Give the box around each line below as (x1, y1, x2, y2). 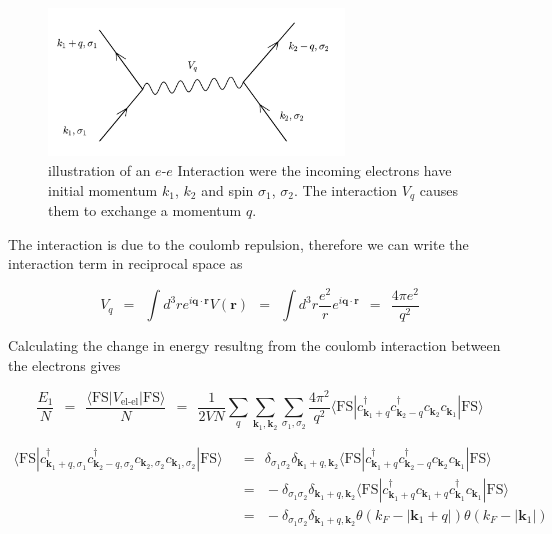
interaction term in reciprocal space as (8, 253, 243, 274)
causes (419, 179, 458, 200)
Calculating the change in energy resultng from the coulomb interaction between (8, 335, 501, 356)
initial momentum (48, 179, 158, 200)
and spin (201, 179, 254, 200)
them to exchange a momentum (48, 200, 242, 221)
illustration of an (48, 159, 151, 180)
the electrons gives (8, 354, 121, 375)
